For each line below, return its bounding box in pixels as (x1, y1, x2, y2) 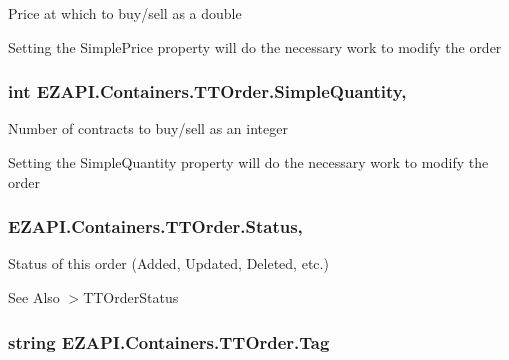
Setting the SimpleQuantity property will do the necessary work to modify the (8, 152, 489, 172)
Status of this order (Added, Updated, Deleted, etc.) (8, 253, 329, 274)
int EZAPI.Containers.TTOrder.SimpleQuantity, (8, 79, 407, 104)
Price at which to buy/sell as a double (8, 3, 242, 23)
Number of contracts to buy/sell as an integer (8, 118, 288, 139)
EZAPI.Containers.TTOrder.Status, (8, 214, 303, 239)
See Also (8, 287, 60, 307)
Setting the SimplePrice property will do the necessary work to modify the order (8, 36, 502, 57)
